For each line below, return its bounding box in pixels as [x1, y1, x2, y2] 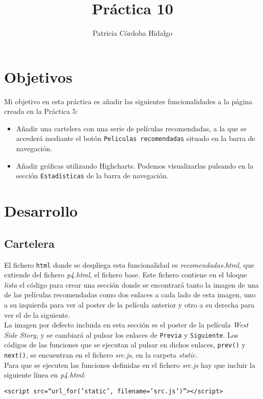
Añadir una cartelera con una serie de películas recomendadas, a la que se [16, 123, 247, 133]
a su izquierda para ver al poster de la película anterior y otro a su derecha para [4, 299, 255, 310]
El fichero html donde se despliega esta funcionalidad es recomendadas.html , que [4, 259, 254, 270]
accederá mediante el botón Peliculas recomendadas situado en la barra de [16, 133, 255, 144]
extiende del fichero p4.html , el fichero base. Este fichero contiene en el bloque [4, 269, 247, 280]
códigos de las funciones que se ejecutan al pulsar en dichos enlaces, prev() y [4, 339, 246, 350]
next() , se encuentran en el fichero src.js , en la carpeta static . [4, 349, 198, 360]
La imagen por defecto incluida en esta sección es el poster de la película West [4, 319, 249, 330]
